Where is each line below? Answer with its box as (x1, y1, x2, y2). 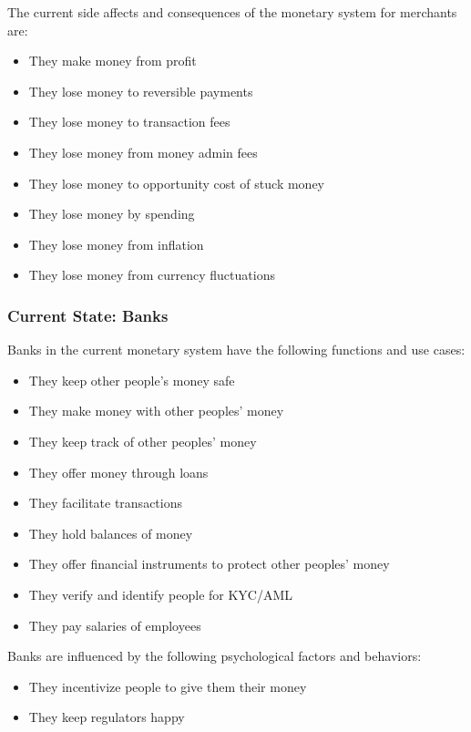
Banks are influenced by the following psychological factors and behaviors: (7, 646, 422, 665)
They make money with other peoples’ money (28, 401, 284, 420)
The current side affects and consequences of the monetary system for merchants (7, 3, 457, 21)
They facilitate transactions (28, 493, 182, 512)
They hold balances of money (28, 523, 193, 542)
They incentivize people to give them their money (28, 676, 307, 696)
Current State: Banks (7, 304, 169, 326)
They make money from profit (28, 51, 197, 70)
